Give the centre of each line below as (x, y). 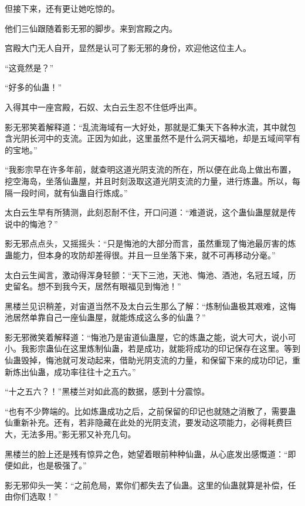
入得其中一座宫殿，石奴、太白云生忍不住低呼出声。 (103, 107)
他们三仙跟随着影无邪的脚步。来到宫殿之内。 (91, 28)
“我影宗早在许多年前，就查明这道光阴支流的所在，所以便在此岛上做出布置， (150, 169)
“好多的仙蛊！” (33, 87)
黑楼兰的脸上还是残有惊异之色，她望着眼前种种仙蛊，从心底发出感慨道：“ (146, 453)
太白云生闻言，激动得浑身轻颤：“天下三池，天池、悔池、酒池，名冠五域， (146, 274)
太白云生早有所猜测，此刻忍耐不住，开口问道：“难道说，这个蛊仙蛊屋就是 (146, 212)
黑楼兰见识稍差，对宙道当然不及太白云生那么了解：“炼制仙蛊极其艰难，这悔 (150, 306)
